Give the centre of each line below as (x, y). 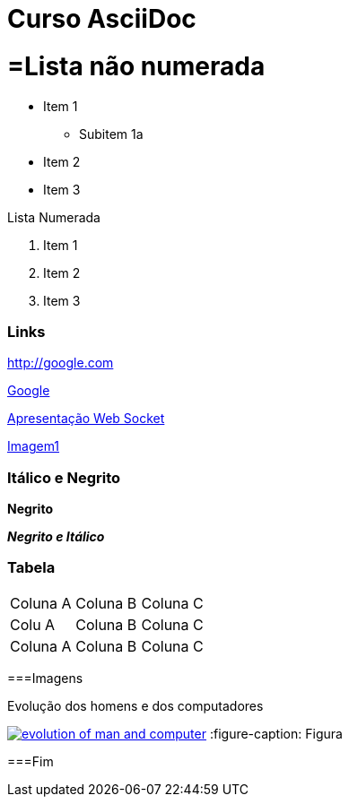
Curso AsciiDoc (102, 19)
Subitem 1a (111, 134)
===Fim (31, 761)
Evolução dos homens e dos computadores (135, 705)
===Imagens (45, 678)
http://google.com (61, 363)
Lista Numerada (54, 217)
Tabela (31, 568)
